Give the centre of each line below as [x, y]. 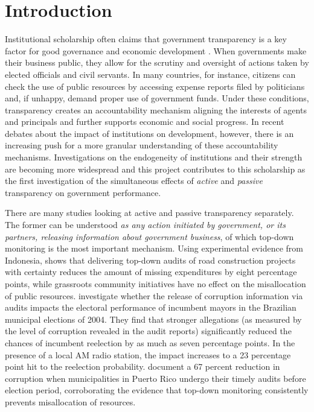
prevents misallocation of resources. [70, 401]
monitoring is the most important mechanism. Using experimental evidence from [154, 248]
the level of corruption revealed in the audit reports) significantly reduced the [148, 331]
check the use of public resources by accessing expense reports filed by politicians [155, 86]
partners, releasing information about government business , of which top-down [149, 236]
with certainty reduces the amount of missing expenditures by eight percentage [151, 272]
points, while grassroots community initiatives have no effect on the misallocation [155, 284]
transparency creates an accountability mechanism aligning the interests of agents [156, 109]
